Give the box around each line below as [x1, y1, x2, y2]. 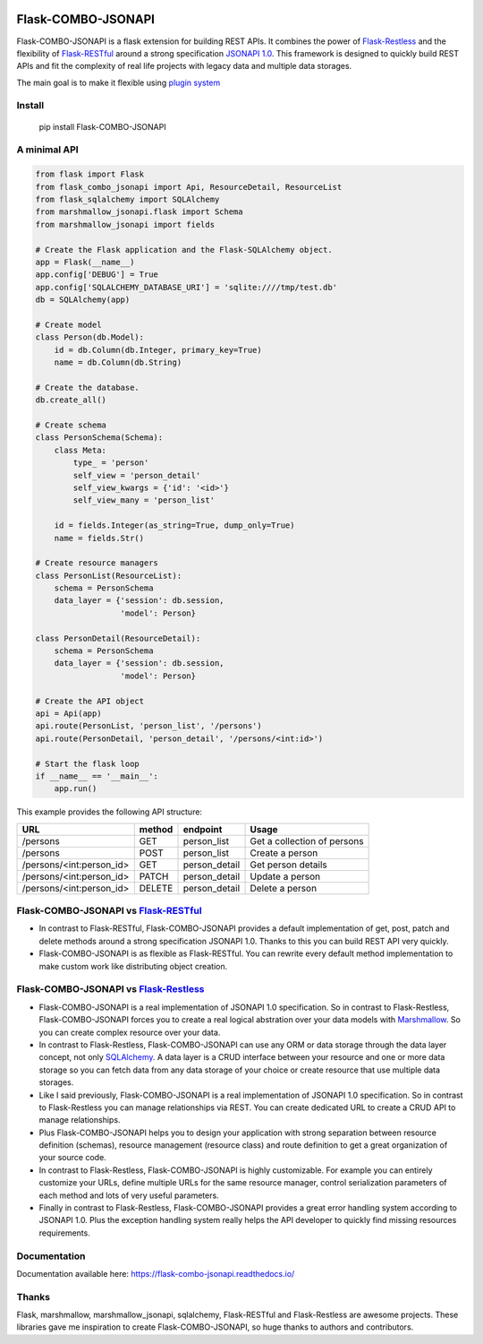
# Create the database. [35, 382, 140, 392]
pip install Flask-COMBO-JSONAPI [38, 121, 166, 132]
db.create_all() [35, 395, 107, 405]
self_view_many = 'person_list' [72, 495, 215, 505]
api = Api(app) [35, 708, 102, 719]
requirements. [38, 1228, 91, 1238]
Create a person [250, 847, 318, 859]
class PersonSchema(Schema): [35, 433, 164, 443]
